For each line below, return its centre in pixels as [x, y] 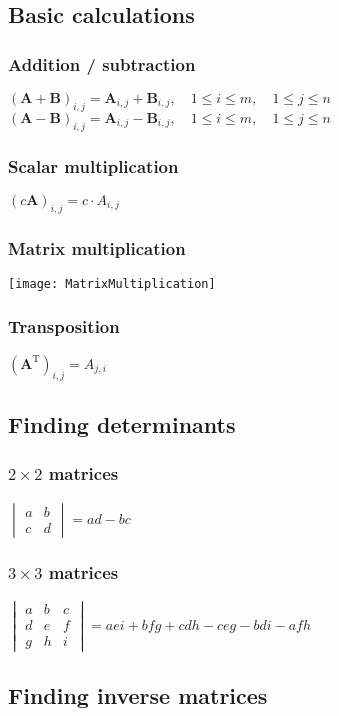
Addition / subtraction [102, 63]
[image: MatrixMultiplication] [112, 283]
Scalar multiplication [93, 165]
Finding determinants [122, 423]
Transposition [64, 326]
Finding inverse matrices [138, 695]
